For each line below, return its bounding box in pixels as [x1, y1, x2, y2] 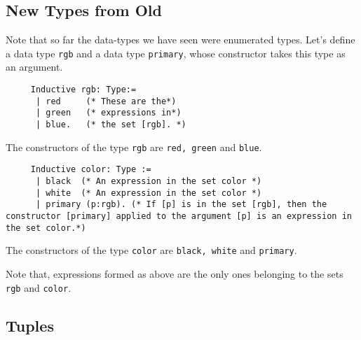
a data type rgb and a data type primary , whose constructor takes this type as [6, 45, 346, 60]
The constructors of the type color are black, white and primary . [6, 243, 297, 257]
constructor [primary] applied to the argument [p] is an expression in [6, 211, 352, 221]
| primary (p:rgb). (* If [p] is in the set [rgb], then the [35, 199, 327, 210]
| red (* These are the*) [35, 96, 177, 106]
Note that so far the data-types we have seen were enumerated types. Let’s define [6, 32, 355, 47]
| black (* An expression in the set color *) [35, 176, 262, 186]
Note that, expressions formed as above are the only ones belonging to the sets [6, 266, 343, 281]
